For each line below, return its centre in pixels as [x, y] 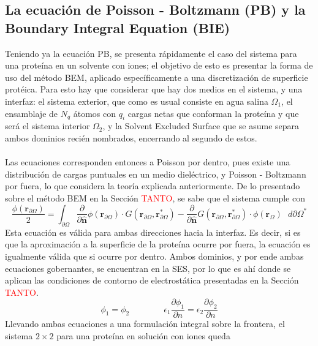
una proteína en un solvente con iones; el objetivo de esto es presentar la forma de [159, 65]
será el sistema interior [47, 126]
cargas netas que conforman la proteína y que [213, 113]
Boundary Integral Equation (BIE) [118, 27]
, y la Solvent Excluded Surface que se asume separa [201, 126]
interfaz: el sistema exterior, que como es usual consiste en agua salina [137, 101]
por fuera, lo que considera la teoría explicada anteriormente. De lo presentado [153, 186]
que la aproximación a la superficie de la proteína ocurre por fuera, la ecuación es [158, 244]
